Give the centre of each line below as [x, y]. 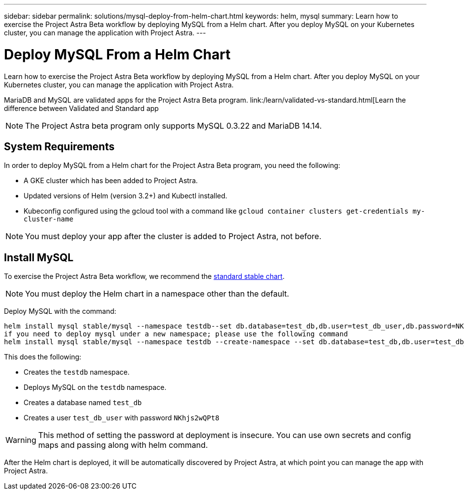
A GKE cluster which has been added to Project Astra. [111, 181]
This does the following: [43, 357]
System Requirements [59, 146]
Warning [21, 440]
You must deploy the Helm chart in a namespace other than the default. [157, 294]
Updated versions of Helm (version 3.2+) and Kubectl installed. [126, 196]
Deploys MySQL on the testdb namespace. [95, 387]
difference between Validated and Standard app [81, 108]
